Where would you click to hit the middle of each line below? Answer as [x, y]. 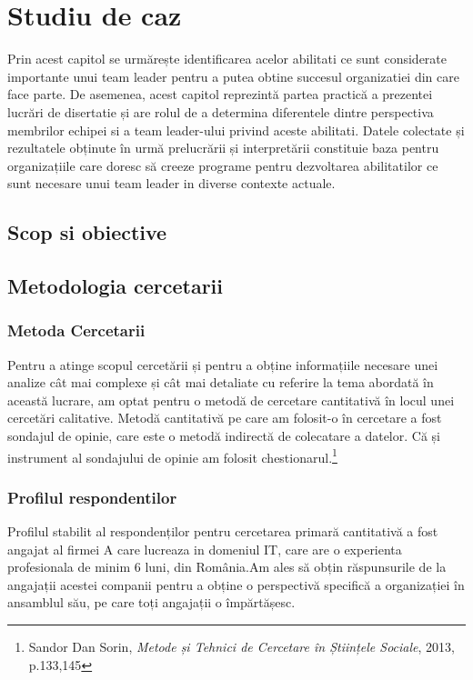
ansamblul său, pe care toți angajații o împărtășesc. [151, 602]
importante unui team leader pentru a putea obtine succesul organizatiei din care [233, 76]
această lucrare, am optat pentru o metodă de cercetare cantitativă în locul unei [231, 400]
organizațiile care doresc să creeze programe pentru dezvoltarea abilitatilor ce [223, 165]
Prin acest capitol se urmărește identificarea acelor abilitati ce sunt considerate [227, 59]
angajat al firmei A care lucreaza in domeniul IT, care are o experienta [205, 549]
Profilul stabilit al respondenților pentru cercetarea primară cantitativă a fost [223, 531]
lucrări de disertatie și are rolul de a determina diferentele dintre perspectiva [221, 111]
